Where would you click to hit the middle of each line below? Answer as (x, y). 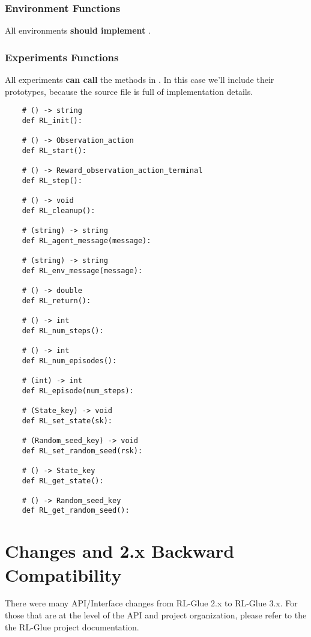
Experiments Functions (62, 57)
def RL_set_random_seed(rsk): (82, 451)
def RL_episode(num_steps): (78, 391)
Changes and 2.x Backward (120, 551)
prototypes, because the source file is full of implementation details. (129, 91)
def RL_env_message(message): (82, 270)
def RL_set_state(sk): (67, 421)
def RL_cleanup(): (59, 210)
